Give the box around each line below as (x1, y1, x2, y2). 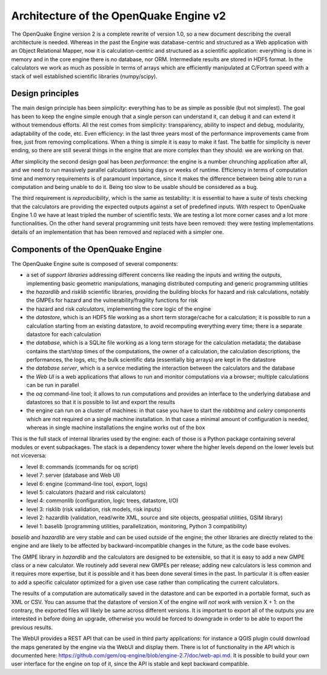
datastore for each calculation (26, 330, 101, 337)
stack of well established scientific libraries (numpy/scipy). (11, 73, 157, 80)
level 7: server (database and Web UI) (26, 471, 121, 479)
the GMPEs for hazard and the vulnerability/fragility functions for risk (26, 297, 198, 304)
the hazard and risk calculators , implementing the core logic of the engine (26, 305, 211, 312)
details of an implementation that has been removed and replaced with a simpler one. (11, 228, 224, 236)
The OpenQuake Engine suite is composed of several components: (11, 260, 178, 267)
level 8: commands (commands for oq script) (26, 463, 139, 470)
